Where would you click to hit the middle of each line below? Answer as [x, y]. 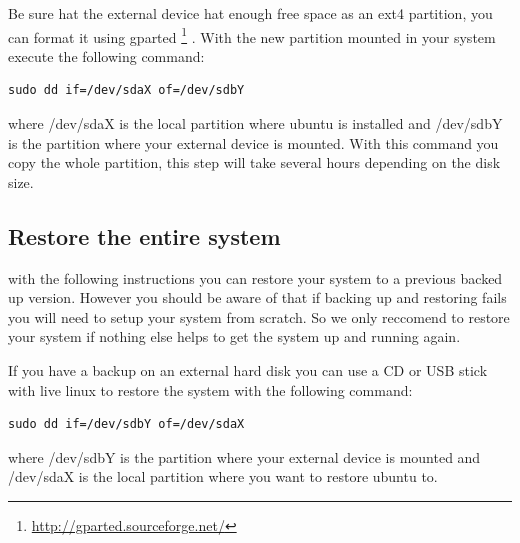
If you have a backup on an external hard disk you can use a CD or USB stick [248, 369]
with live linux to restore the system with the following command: [210, 389]
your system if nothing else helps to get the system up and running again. [234, 336]
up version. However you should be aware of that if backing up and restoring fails [257, 297]
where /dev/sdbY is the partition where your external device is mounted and [244, 456]
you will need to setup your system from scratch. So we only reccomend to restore [259, 316]
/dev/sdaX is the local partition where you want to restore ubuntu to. [223, 476]
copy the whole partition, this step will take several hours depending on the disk [254, 162]
